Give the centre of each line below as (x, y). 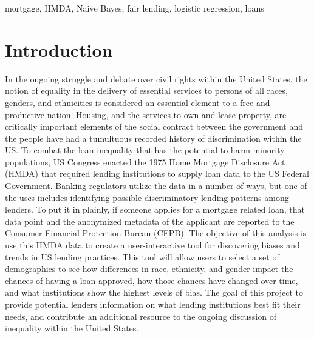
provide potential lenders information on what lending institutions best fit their (153, 304)
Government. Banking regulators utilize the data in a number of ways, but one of (156, 186)
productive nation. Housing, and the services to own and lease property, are (146, 114)
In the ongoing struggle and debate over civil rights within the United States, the (156, 78)
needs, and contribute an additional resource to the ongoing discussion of (141, 316)
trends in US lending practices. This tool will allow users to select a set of (142, 257)
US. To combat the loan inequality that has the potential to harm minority (145, 150)
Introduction (59, 49)
